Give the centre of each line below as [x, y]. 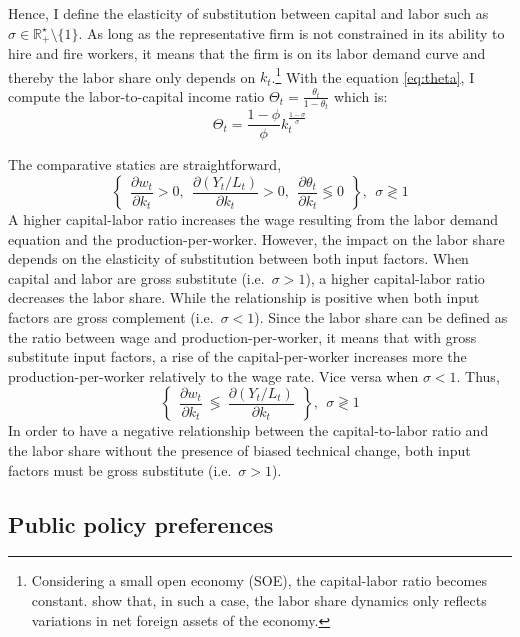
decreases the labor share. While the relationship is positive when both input [244, 297]
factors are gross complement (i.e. [111, 316]
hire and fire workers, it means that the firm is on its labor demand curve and [247, 53]
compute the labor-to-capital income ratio [136, 95]
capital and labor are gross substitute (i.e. [136, 277]
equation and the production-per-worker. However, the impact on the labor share [256, 238]
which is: [361, 95]
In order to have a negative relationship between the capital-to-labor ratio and [248, 430]
